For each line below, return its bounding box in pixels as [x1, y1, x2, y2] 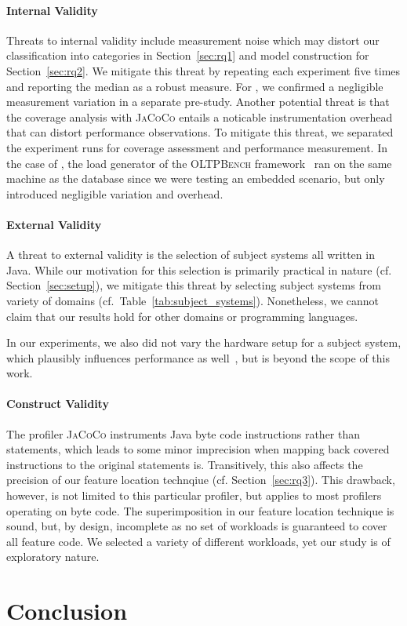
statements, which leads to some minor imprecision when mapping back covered [6, 441, 390, 457]
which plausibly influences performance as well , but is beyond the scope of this [6, 349, 390, 366]
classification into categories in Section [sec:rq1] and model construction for [6, 47, 369, 64]
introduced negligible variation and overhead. [6, 185, 223, 202]
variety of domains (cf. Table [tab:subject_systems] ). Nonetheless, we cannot [6, 292, 380, 308]
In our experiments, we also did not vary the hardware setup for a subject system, [6, 334, 402, 351]
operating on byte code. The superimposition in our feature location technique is [6, 502, 394, 519]
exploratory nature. [6, 548, 100, 565]
